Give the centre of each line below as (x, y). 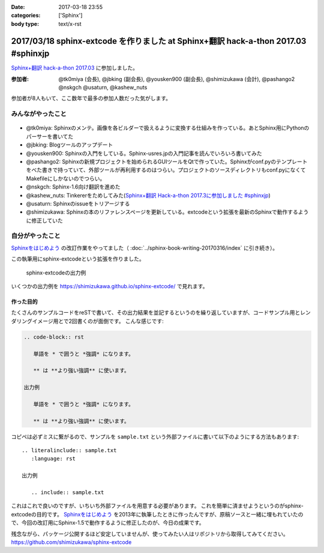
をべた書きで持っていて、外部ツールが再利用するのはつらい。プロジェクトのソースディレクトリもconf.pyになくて (166, 170)
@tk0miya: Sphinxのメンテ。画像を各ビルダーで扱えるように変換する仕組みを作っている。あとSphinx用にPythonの (168, 128)
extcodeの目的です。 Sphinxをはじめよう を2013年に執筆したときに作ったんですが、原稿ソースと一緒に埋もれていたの (157, 514)
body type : (25, 23)
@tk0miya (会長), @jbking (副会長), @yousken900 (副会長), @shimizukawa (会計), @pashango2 (177, 79)
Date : (18, 7)
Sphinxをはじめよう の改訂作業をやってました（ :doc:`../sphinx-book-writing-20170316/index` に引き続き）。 (145, 248)
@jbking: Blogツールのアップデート (70, 145)
